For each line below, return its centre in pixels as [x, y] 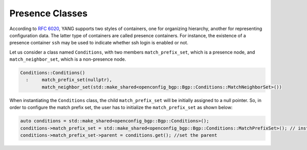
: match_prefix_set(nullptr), [69, 80]
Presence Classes [49, 13]
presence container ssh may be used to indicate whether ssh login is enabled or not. [99, 43]
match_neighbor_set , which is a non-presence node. [68, 59]
